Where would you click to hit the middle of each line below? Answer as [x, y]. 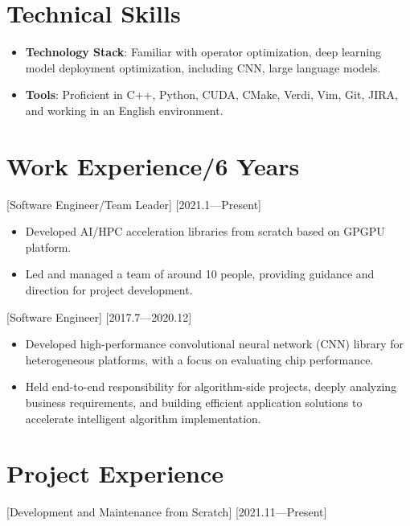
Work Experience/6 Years [153, 165]
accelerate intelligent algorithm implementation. [143, 418]
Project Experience [115, 473]
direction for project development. [109, 290]
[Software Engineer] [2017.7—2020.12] [99, 316]
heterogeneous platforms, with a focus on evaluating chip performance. [199, 359]
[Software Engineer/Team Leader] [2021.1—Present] [134, 204]
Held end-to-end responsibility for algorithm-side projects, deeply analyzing [211, 386]
